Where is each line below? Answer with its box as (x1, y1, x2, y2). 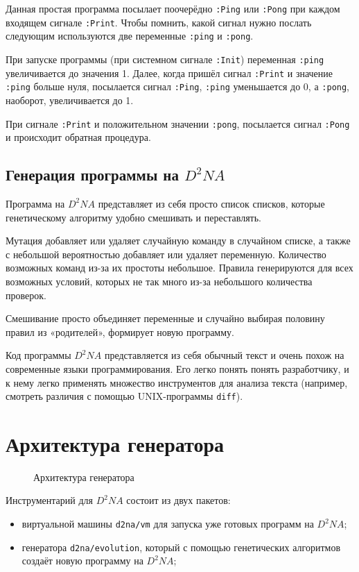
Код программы (6, 348, 71, 362)
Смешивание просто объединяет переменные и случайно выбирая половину (6, 311, 325, 326)
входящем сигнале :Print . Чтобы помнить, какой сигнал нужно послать (6, 15, 312, 29)
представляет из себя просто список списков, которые (98, 196, 325, 210)
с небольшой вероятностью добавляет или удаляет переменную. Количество (6, 246, 326, 261)
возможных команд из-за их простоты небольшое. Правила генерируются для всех (6, 260, 353, 275)
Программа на (6, 196, 65, 210)
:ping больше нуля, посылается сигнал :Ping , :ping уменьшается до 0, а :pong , (6, 79, 350, 94)
